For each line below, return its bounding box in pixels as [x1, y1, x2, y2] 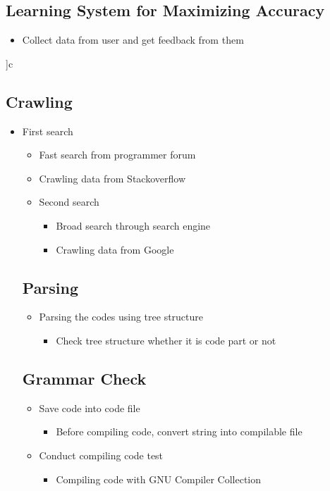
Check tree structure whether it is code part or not [56, 332, 276, 347]
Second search [39, 194, 99, 209]
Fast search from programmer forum [39, 147, 196, 162]
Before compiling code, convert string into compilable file [56, 424, 302, 439]
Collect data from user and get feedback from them [22, 32, 244, 47]
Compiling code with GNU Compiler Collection [56, 471, 262, 486]
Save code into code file [39, 400, 140, 415]
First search [22, 123, 73, 138]
